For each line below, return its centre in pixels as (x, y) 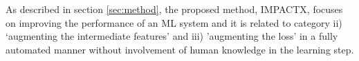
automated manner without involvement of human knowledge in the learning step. (180, 49)
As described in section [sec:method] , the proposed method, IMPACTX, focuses (174, 9)
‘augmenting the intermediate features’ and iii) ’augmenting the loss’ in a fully (172, 36)
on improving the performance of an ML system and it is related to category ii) (174, 22)
